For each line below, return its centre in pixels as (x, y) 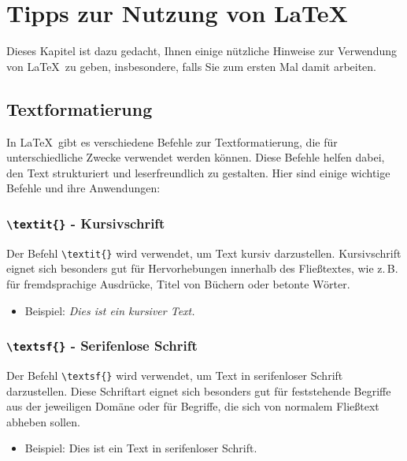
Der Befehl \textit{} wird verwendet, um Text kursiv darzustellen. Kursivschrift (204, 253)
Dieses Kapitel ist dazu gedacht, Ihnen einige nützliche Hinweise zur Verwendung (202, 51)
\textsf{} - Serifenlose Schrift (102, 346)
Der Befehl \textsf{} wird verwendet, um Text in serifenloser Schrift (175, 375)
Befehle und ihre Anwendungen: (83, 188)
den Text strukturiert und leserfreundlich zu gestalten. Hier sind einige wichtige (198, 172)
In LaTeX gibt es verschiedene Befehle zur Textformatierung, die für (172, 141)
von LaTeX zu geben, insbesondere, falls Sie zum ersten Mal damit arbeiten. (192, 66)
